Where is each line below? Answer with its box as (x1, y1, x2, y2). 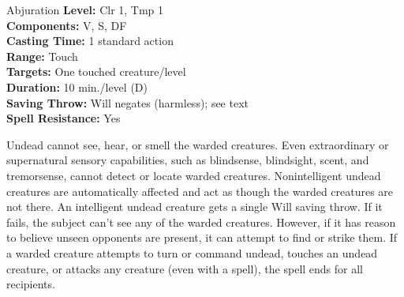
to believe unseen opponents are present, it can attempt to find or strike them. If (6, 229, 398, 246)
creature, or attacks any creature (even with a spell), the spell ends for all (6, 260, 364, 276)
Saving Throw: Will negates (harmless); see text (6, 94, 249, 111)
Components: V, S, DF (6, 17, 127, 33)
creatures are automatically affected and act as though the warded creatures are (6, 182, 394, 199)
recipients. (6, 276, 55, 292)
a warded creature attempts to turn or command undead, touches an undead (6, 244, 378, 261)
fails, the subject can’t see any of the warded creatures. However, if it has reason (6, 213, 396, 230)
